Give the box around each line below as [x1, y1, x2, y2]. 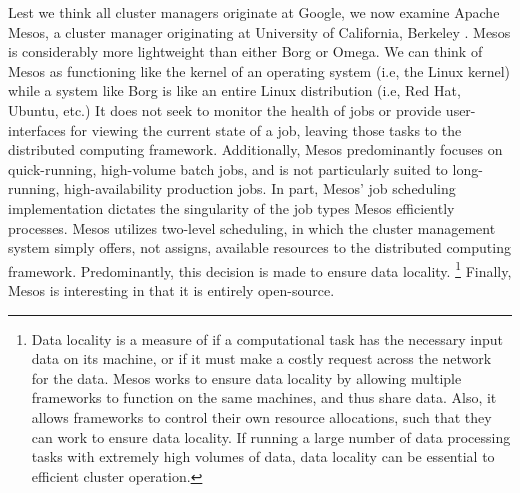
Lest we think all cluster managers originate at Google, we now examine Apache [8, 2, 500, 22]
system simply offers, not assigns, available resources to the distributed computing [8, 237, 511, 258]
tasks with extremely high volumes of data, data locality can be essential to [31, 446, 495, 467]
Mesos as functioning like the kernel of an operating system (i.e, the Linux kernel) [8, 60, 510, 81]
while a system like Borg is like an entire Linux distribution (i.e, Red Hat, [8, 80, 461, 101]
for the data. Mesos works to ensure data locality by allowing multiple [31, 367, 462, 388]
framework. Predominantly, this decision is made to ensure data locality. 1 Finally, [8, 257, 512, 281]
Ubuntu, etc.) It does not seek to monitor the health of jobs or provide [8, 99, 442, 120]
